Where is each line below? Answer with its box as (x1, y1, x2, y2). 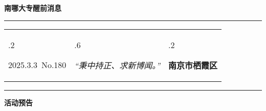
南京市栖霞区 (168, 59, 218, 71)
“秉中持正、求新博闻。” (74, 59, 161, 71)
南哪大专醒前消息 (4, 3, 61, 13)
